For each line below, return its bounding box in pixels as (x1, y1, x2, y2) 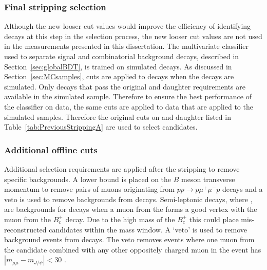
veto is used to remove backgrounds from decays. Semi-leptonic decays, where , (4, 193, 253, 204)
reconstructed (4, 224, 47, 235)
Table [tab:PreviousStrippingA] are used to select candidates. (4, 121, 198, 132)
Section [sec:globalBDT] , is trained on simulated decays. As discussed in (4, 61, 232, 71)
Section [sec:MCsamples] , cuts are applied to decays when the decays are (4, 71, 234, 82)
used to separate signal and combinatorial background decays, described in (4, 51, 239, 61)
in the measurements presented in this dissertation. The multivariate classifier (4, 41, 249, 51)
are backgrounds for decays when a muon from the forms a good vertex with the (4, 204, 257, 214)
